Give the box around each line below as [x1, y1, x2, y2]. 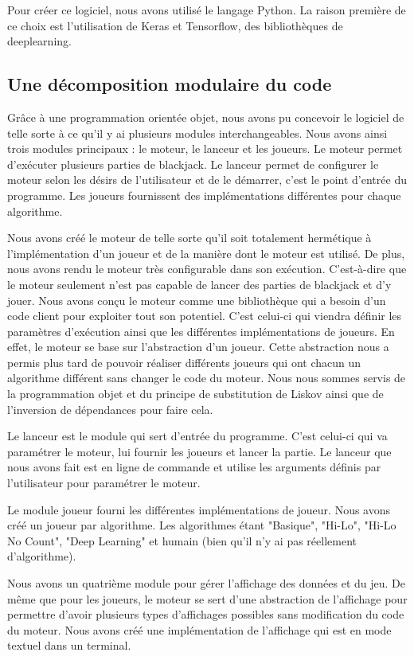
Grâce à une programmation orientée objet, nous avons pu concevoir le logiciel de [7, 108, 404, 125]
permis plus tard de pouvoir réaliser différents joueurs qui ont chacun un [7, 353, 361, 370]
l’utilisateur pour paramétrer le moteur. [7, 474, 201, 491]
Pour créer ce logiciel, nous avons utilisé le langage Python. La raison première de [7, 2, 406, 18]
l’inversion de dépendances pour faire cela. [7, 400, 213, 417]
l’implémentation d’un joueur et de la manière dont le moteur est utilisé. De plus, [7, 244, 405, 261]
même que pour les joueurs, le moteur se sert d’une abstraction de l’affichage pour [7, 590, 408, 607]
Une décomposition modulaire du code [7, 72, 332, 96]
